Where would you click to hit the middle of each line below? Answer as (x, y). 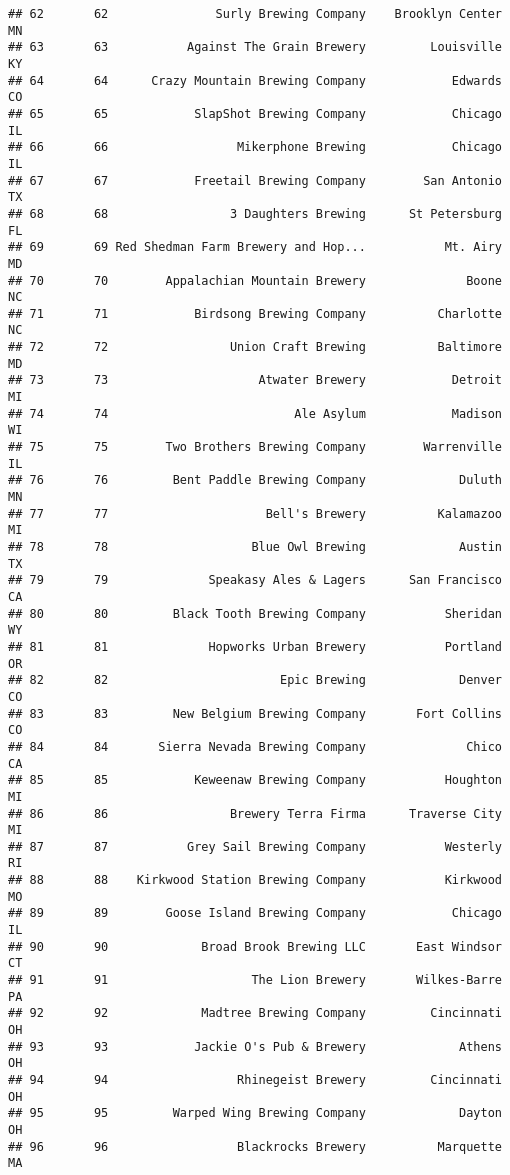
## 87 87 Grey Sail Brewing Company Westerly (255, 846)
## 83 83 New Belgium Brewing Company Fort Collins (255, 713)
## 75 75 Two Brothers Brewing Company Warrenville (255, 447)
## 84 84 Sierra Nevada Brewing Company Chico (255, 746)
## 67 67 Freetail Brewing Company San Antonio (255, 180)
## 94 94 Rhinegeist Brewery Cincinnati (255, 1080)
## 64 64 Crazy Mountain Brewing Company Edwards (255, 80)
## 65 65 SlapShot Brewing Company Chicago (255, 113)
